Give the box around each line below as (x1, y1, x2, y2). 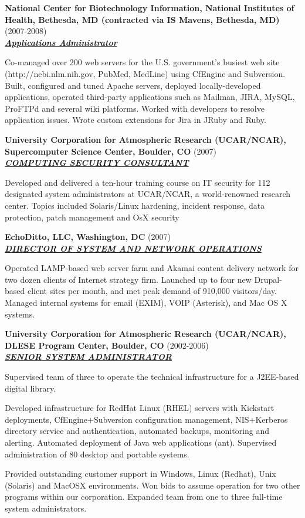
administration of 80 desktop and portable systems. (5, 447, 189, 460)
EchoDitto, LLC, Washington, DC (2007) (5, 230, 171, 243)
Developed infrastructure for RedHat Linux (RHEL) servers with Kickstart (5, 402, 274, 414)
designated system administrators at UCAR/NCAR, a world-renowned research (5, 188, 291, 200)
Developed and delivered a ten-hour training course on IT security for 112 (5, 176, 270, 188)
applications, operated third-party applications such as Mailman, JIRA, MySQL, (5, 91, 295, 103)
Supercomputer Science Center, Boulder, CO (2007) (5, 145, 216, 157)
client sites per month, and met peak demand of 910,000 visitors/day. (27, 285, 277, 297)
